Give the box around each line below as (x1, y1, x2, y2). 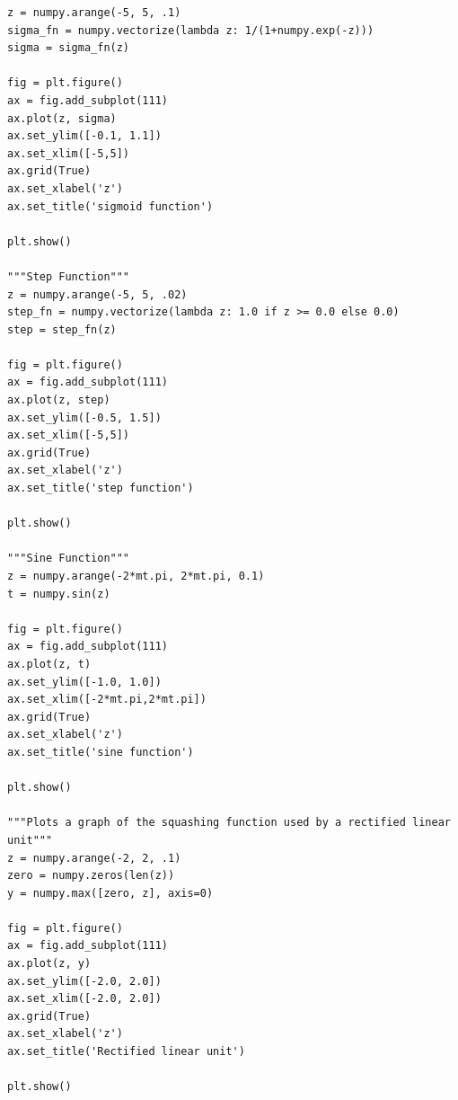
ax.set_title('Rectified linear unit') (7, 1045, 245, 1059)
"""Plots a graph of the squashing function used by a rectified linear (7, 816, 451, 829)
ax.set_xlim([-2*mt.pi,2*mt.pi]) (7, 693, 207, 706)
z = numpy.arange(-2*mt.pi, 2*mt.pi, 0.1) (7, 570, 265, 582)
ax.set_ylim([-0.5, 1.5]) (7, 411, 162, 424)
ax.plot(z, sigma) (7, 111, 117, 125)
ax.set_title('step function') (7, 482, 194, 495)
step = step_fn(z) (7, 323, 117, 336)
